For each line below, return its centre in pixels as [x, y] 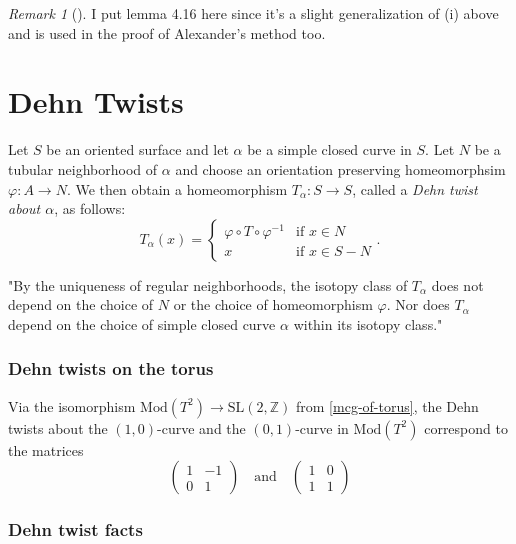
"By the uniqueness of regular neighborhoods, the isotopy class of [208, 284]
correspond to [466, 427]
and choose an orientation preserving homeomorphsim [340, 168]
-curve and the [201, 427]
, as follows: [90, 208]
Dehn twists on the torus [111, 368]
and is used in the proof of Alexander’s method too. [167, 32]
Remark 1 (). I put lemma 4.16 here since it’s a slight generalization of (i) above [253, 13]
